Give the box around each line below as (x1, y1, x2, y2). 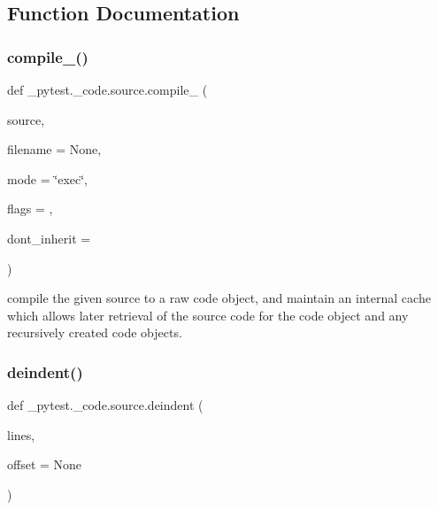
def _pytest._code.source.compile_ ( (7, 81, 208, 98)
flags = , (7, 199, 53, 218)
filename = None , (7, 140, 102, 158)
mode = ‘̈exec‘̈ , (7, 169, 88, 188)
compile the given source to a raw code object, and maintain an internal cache (7, 289, 431, 307)
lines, (7, 425, 35, 444)
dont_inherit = (7, 228, 91, 247)
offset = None (7, 455, 82, 474)
